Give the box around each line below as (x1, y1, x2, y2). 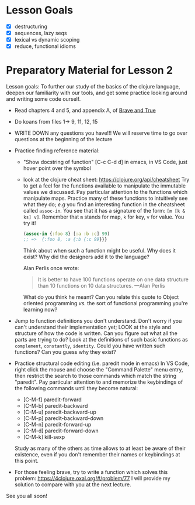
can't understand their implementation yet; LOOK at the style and (14, 323, 171, 330)
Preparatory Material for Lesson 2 (6, 64, 173, 77)
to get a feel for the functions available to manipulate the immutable (23, 182, 186, 189)
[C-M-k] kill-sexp (23, 433, 65, 440)
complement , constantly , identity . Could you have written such (14, 342, 166, 349)
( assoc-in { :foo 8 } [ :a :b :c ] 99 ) (23, 231, 110, 237)
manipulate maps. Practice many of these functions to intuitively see (23, 195, 188, 202)
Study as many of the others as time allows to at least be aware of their (14, 445, 186, 452)
